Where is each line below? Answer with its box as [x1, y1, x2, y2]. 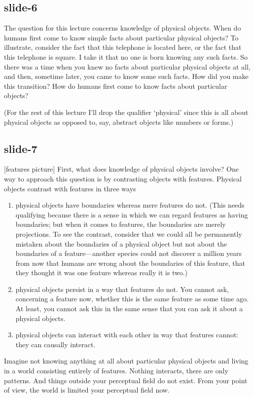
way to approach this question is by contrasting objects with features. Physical [4, 173, 242, 183]
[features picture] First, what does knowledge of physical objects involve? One [4, 164, 239, 174]
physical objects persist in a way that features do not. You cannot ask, [15, 284, 229, 294]
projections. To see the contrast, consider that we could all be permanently [15, 228, 242, 239]
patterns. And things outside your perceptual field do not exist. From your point [4, 375, 248, 385]
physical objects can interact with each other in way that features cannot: [15, 329, 239, 340]
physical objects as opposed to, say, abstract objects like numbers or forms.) [4, 116, 234, 127]
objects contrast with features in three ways [4, 183, 136, 193]
